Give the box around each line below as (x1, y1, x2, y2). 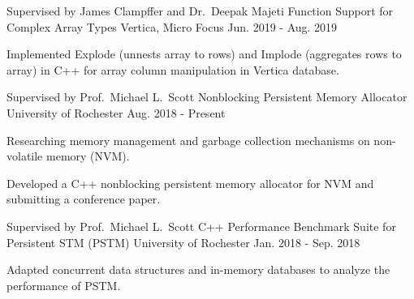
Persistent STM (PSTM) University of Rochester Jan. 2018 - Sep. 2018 (6, 233, 360, 250)
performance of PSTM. (6, 276, 121, 293)
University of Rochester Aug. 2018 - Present (6, 104, 226, 121)
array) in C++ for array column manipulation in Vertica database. (6, 61, 339, 78)
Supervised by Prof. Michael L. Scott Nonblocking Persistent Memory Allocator (6, 88, 408, 105)
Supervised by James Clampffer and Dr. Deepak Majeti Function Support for (6, 2, 394, 19)
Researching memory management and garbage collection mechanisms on (6, 131, 370, 148)
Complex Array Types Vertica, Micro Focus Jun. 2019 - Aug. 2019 (6, 18, 338, 35)
